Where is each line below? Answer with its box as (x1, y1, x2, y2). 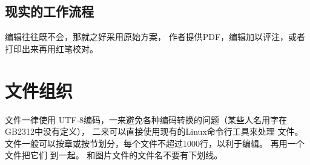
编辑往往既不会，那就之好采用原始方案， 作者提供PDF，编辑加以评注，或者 (5, 30, 306, 43)
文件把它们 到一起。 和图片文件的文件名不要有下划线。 (5, 149, 223, 161)
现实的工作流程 (5, 2, 94, 21)
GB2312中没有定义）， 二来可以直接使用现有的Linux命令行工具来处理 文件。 (5, 125, 303, 138)
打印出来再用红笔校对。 (5, 42, 98, 55)
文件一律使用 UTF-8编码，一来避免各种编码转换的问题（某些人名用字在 (5, 113, 288, 126)
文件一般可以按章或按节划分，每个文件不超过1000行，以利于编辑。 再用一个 (5, 136, 305, 149)
